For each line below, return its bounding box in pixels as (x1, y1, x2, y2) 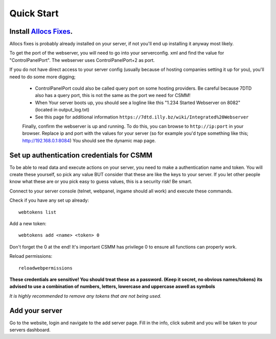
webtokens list (18, 209, 57, 215)
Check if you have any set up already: (9, 197, 89, 204)
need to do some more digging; (9, 74, 76, 80)
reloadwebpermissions (18, 265, 73, 271)
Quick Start (9, 8, 59, 19)
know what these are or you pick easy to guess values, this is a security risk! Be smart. (9, 179, 193, 185)
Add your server (9, 306, 62, 315)
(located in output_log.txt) (35, 107, 89, 113)
